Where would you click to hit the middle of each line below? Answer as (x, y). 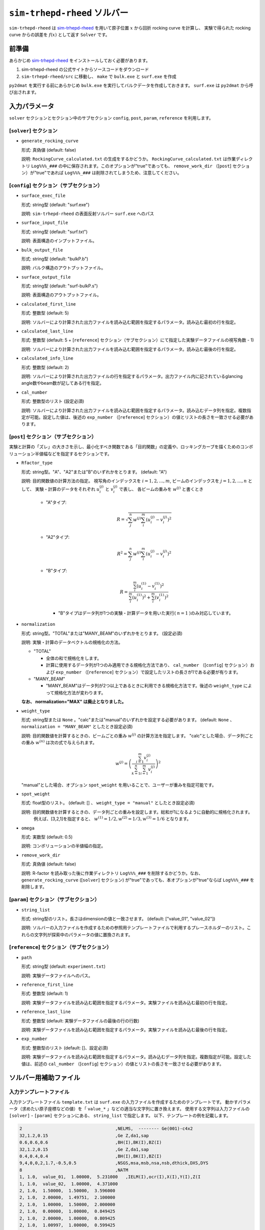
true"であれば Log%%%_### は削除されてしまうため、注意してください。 (109, 173)
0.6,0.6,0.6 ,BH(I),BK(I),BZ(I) (91, 1142)
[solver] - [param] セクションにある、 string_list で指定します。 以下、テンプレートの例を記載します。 (120, 1116)
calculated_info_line (47, 358)
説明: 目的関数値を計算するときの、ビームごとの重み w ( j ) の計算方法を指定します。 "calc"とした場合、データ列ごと (137, 735)
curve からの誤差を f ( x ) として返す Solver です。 (59, 34)
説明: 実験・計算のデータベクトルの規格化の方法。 (72, 643)
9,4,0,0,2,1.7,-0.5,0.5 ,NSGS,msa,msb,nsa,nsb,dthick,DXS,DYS (114, 1163)
